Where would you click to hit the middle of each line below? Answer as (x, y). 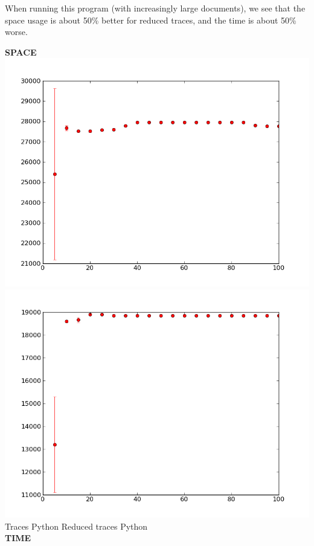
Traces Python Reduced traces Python (76, 526)
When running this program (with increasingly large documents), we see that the (155, 8)
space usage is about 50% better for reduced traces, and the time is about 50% (151, 20)
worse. (16, 32)
